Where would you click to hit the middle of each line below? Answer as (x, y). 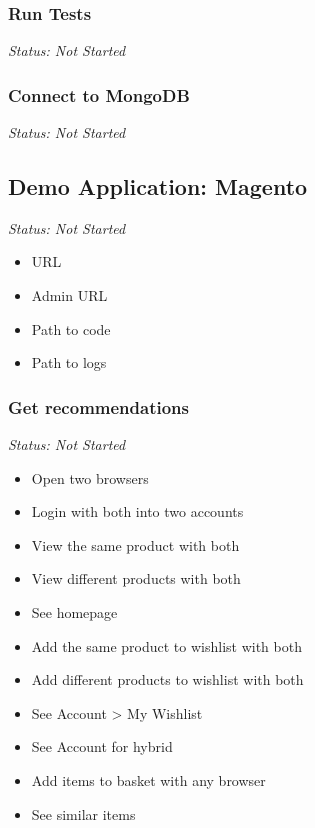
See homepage (74, 611)
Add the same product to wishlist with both (166, 645)
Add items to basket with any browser (148, 779)
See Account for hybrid (102, 746)
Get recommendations (98, 406)
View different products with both (136, 578)
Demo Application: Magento (158, 186)
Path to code (71, 328)
